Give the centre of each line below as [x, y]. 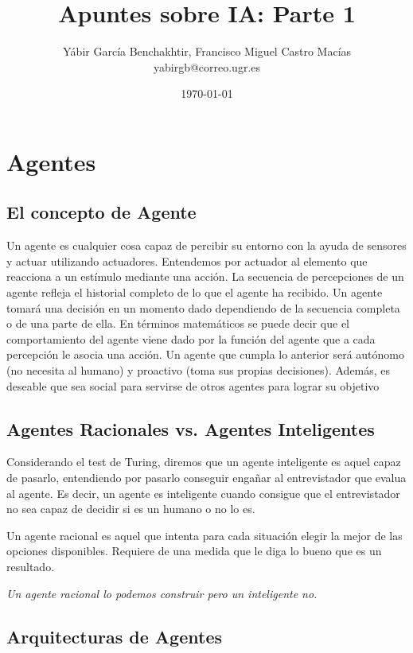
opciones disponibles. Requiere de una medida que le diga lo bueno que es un [194, 551]
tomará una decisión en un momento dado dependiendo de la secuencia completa [203, 307]
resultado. [31, 566]
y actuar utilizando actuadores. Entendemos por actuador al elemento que [187, 260]
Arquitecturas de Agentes [114, 636]
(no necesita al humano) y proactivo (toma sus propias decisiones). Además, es [199, 370]
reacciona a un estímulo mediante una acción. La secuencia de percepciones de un [205, 276]
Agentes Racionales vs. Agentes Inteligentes [191, 428]
